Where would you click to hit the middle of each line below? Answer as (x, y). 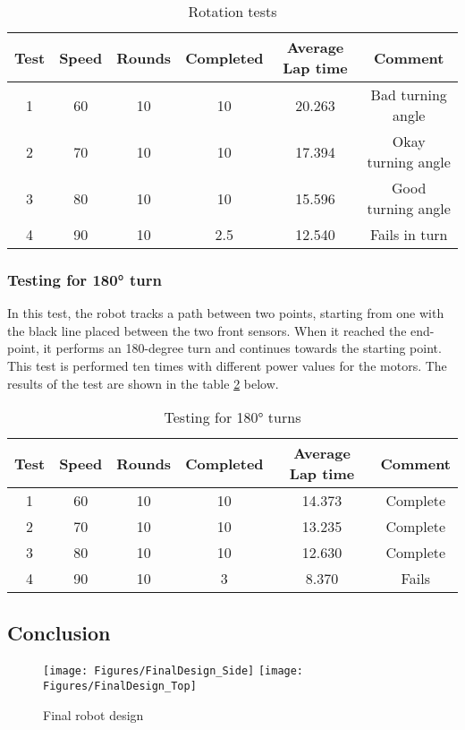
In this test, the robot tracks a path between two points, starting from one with (226, 313)
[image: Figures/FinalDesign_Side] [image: (173, 671)
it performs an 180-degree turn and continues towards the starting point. (242, 348)
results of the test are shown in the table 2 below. (143, 383)
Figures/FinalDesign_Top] (120, 687)
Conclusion (59, 632)
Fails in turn (409, 234)
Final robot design (93, 714)
